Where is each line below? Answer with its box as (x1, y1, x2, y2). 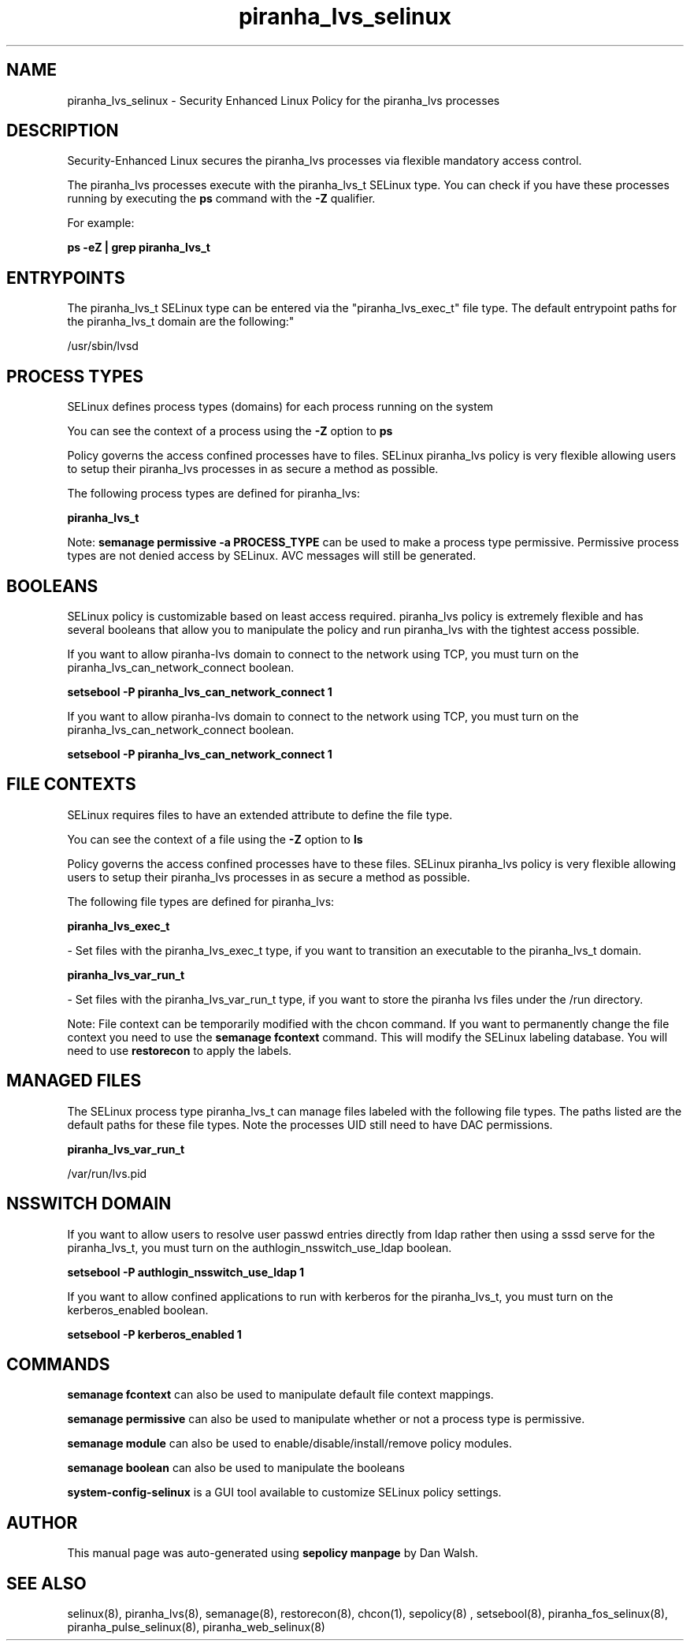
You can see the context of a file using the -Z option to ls (67, 832, 363, 846)
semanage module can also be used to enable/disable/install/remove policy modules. (67, 1436, 513, 1451)
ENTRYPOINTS (6, 267, 125, 288)
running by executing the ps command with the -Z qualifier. (67, 192, 376, 206)
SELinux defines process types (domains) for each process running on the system (67, 400, 494, 414)
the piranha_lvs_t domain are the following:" (67, 315, 295, 329)
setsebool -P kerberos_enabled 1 (67, 1327, 242, 1341)
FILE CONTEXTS (6, 774, 136, 795)
